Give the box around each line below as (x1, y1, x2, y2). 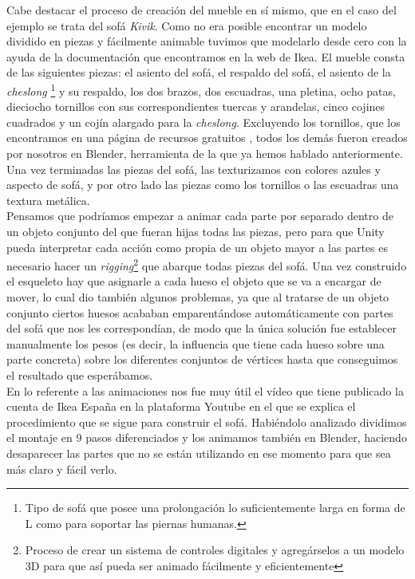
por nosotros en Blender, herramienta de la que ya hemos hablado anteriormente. (6, 145, 403, 161)
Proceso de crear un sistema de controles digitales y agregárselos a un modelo (25, 542, 405, 558)
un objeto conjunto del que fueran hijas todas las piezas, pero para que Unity (6, 223, 385, 239)
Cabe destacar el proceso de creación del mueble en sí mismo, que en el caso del (6, 2, 397, 18)
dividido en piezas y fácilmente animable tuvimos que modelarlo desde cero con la (6, 33, 407, 49)
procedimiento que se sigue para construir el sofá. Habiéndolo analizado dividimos (6, 413, 407, 430)
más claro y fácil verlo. (6, 460, 117, 477)
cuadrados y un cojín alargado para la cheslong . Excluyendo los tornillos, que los (6, 113, 401, 130)
